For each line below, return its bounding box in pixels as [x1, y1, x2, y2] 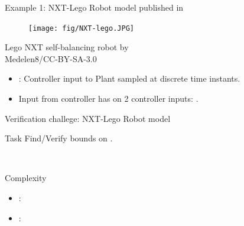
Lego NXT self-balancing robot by [5, 41, 129, 53]
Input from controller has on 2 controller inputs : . [18, 92, 199, 105]
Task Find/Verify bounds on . [5, 132, 113, 144]
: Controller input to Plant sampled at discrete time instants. [18, 72, 240, 85]
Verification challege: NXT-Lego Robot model [5, 112, 171, 124]
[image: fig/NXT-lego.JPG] [28, 24, 134, 33]
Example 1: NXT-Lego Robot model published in [5, 1, 184, 13]
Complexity [5, 172, 47, 184]
